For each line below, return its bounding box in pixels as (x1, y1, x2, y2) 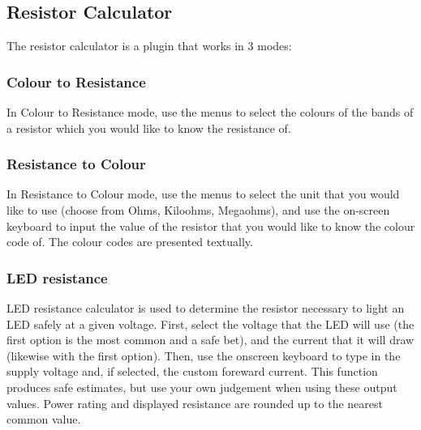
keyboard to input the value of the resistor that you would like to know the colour (6, 217, 415, 234)
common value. (6, 411, 81, 428)
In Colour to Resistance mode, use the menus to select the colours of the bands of (6, 104, 414, 121)
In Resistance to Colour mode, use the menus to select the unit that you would (6, 185, 400, 202)
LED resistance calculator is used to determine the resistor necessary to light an (6, 300, 405, 317)
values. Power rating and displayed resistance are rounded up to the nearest (6, 394, 383, 411)
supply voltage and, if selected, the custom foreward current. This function (6, 363, 378, 380)
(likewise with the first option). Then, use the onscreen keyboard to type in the (6, 347, 401, 364)
